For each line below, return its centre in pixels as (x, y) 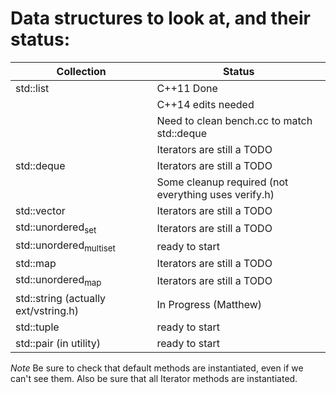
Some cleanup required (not (222, 182)
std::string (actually (61, 298)
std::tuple (37, 327)
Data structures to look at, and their (161, 18)
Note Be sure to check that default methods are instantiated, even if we (157, 368)
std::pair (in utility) (58, 343)
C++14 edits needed (205, 104)
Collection (81, 71)
